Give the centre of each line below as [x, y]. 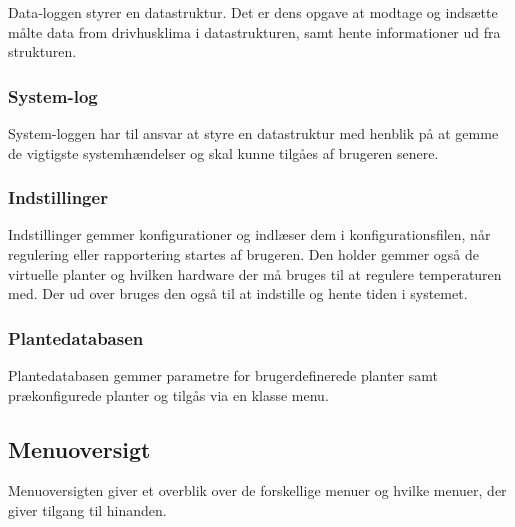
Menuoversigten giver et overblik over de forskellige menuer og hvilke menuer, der [257, 490]
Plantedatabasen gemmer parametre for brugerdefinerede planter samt [223, 375]
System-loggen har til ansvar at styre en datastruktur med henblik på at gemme [253, 133]
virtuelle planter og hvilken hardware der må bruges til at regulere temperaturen [255, 273]
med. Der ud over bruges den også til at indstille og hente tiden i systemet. [238, 293]
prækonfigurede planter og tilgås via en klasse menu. [168, 394]
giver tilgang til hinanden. [87, 509]
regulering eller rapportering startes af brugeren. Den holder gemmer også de [244, 254]
